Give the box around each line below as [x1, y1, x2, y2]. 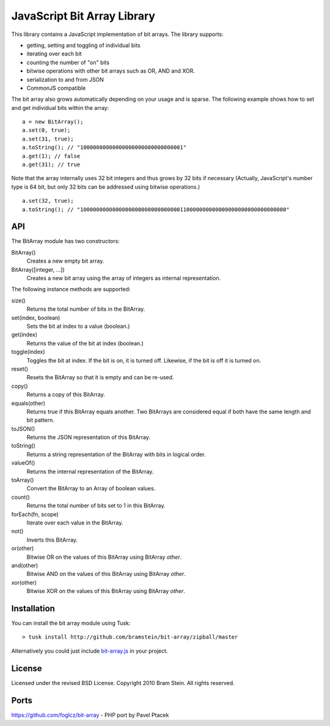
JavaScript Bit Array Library [11, 9, 156, 23]
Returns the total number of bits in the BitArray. [26, 305, 145, 313]
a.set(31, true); [22, 135, 74, 142]
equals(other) [11, 399, 46, 407]
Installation [11, 603, 55, 614]
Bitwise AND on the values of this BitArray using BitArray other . [26, 570, 186, 578]
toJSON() [11, 425, 35, 432]
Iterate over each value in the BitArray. [26, 519, 123, 526]
